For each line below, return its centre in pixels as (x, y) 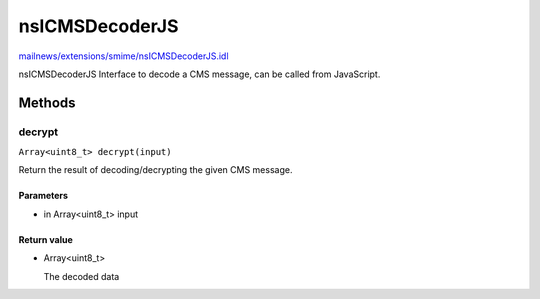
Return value (46, 239)
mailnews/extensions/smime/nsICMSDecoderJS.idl (123, 56)
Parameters (43, 196)
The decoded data (81, 276)
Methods (47, 102)
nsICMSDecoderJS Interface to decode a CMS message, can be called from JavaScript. (199, 74)
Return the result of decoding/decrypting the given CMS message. (155, 170)
